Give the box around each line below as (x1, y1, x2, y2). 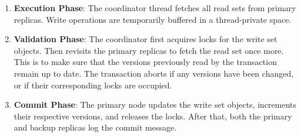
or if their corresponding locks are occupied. (14, 78, 172, 91)
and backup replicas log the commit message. (14, 121, 177, 133)
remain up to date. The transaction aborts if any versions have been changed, (14, 67, 294, 79)
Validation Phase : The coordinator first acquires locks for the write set (14, 33, 277, 45)
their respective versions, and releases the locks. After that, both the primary (14, 109, 292, 122)
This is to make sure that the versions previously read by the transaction (14, 56, 277, 68)
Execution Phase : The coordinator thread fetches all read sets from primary (14, 2, 296, 13)
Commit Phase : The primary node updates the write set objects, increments (14, 98, 297, 111)
